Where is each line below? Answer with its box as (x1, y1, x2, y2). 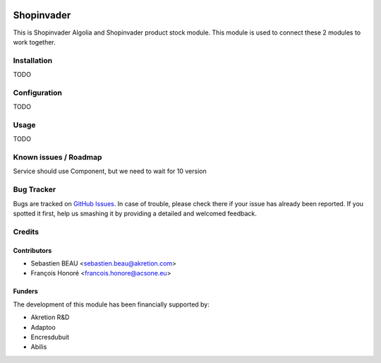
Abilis (30, 343, 47, 351)
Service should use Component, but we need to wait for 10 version (13, 167, 207, 176)
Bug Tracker (13, 184, 56, 194)
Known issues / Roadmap (13, 153, 102, 162)
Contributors (13, 246, 52, 254)
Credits (13, 227, 39, 237)
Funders (13, 287, 38, 296)
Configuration (13, 88, 63, 97)
